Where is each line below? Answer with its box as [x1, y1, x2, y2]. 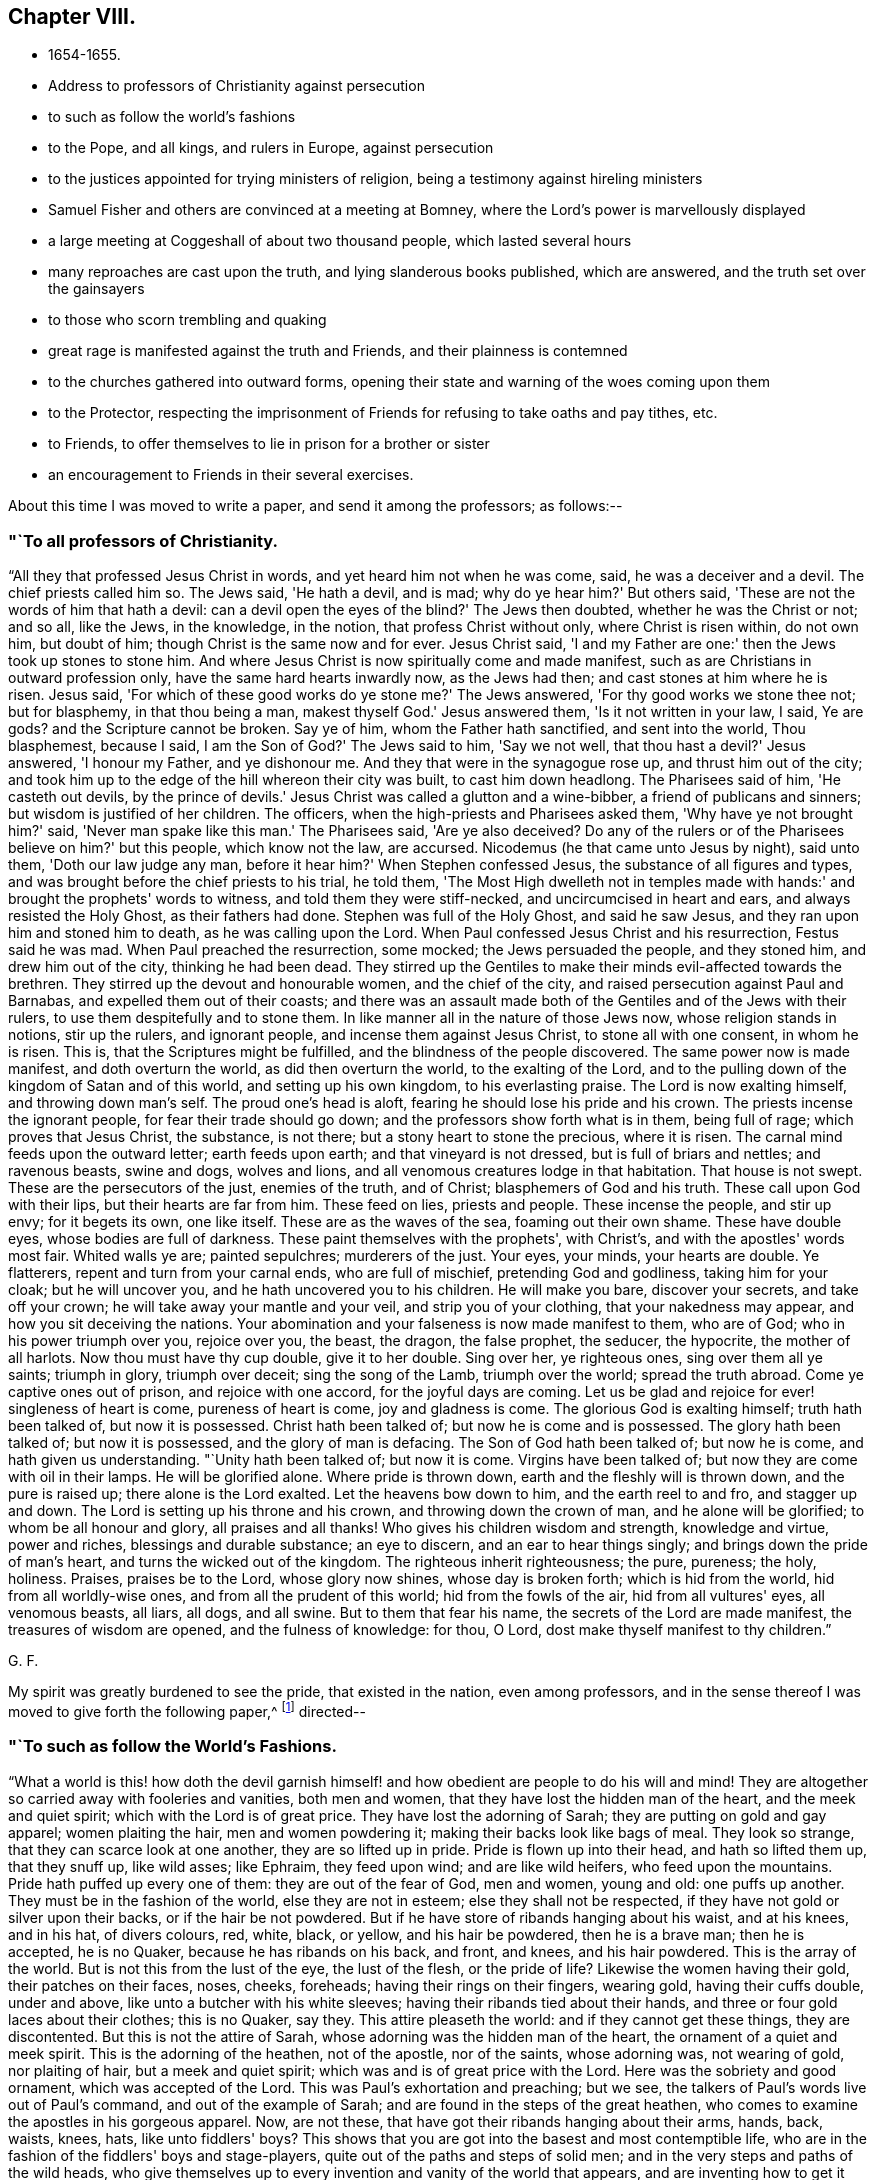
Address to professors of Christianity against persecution [48, 77, 425, 95]
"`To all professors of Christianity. [8, 530, 278, 551]
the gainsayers [48, 280, 145, 298]
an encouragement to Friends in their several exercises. [48, 466, 414, 484]
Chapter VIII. [8, 4, 136, 29]
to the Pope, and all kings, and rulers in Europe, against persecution [48, 139, 494, 157]
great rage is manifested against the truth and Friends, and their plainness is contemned [48, 342, 628, 360]
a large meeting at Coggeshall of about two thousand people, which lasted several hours [48, 232, 632, 250]
